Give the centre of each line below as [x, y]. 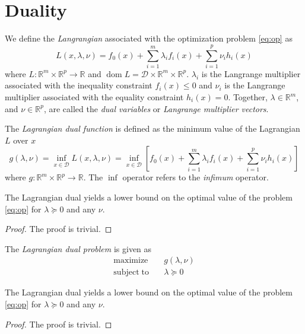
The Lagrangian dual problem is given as [78, 248]
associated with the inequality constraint [79, 85]
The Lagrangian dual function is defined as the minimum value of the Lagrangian [152, 128]
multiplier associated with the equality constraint [94, 97]
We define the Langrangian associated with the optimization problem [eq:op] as [149, 38]
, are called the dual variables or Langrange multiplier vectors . [156, 108]
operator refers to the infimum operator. [196, 177]
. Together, [248, 97]
